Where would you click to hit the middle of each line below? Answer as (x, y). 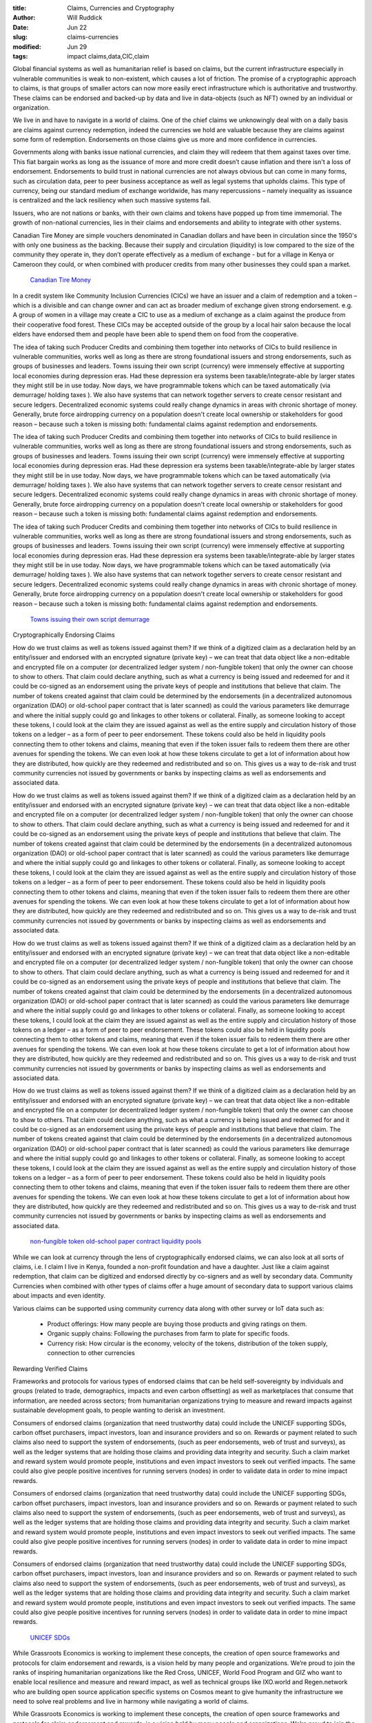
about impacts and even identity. (59, 1296)
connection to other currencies (91, 1353)
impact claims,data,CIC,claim (108, 56)
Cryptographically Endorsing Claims (64, 635)
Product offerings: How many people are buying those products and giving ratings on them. (177, 1324)
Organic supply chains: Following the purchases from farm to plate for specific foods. (168, 1334)
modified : (27, 47)
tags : (20, 56)
